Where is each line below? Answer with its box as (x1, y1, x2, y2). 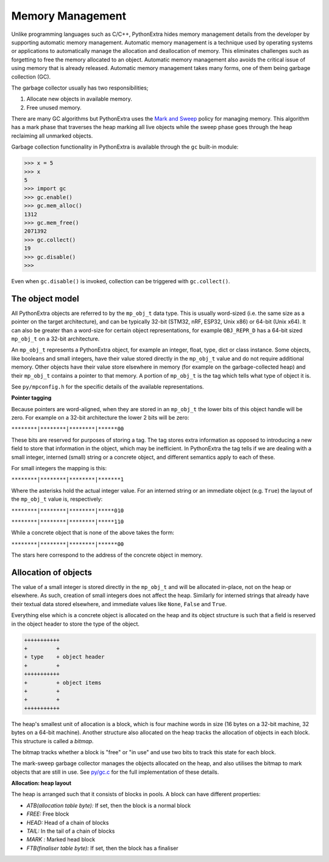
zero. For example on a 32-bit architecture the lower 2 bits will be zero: (11, 414, 189, 422)
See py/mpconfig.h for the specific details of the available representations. (11, 383, 204, 390)
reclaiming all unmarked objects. (11, 132, 93, 140)
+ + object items (24, 679, 102, 686)
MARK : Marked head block (26, 836, 96, 843)
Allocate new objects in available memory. (26, 95, 132, 103)
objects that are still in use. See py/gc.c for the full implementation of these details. (11, 768, 219, 775)
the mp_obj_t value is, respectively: (11, 495, 103, 503)
